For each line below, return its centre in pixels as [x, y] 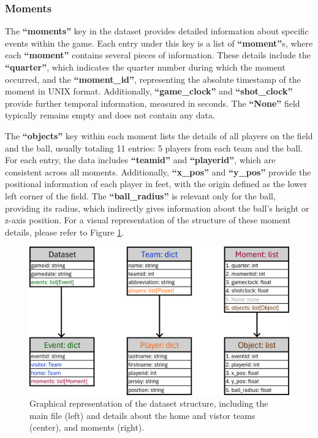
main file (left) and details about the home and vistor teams [142, 415]
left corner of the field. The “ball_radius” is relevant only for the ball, [140, 195]
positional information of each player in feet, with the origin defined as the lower [156, 184]
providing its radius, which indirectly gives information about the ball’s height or [157, 208]
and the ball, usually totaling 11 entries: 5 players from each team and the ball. [154, 148]
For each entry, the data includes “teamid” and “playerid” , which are [140, 160]
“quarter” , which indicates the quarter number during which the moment [145, 67]
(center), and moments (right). [87, 427]
